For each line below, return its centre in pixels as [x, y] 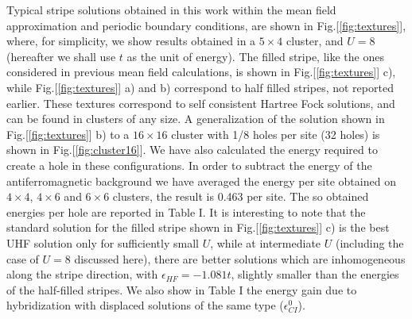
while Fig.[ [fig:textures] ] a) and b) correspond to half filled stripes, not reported [200, 87]
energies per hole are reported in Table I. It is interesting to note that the [186, 211]
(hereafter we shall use [61, 56]
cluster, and [315, 41]
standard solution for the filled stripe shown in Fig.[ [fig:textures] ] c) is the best [198, 227]
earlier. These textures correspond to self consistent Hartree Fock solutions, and [201, 103]
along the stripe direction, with [82, 274]
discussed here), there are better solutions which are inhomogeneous [240, 258]
